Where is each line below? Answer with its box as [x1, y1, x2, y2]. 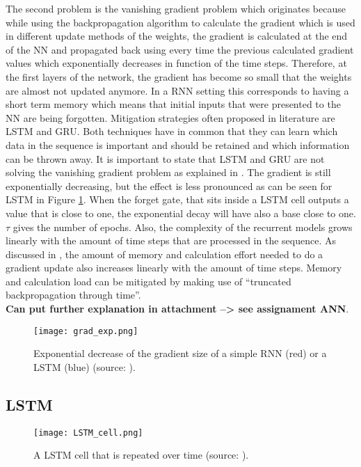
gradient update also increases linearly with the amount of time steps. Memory [6, 260, 342, 275]
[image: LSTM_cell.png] [33, 427, 143, 438]
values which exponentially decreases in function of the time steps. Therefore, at [6, 56, 347, 70]
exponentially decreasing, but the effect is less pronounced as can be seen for [6, 178, 332, 193]
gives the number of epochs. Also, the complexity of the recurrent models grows [13, 219, 353, 234]
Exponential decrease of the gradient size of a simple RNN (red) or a [33, 346, 327, 361]
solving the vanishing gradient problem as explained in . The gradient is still [6, 165, 331, 180]
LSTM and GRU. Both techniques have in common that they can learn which [6, 124, 338, 138]
